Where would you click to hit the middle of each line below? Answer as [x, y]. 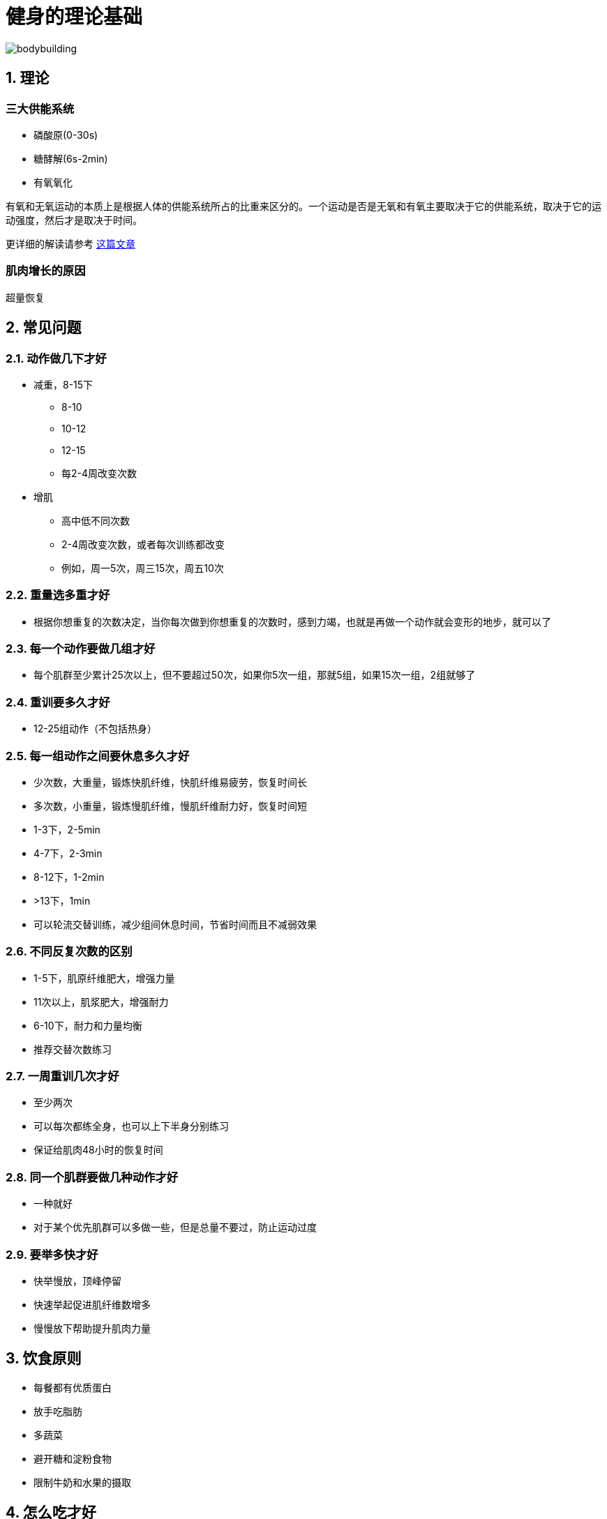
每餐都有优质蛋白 [73, 1387]
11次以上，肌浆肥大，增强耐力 [101, 1002]
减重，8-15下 [63, 384]
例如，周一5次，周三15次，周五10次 [143, 568]
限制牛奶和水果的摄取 [82, 1482]
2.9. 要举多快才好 [52, 1254]
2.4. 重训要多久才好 [58, 702]
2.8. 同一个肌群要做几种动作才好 [92, 1177]
